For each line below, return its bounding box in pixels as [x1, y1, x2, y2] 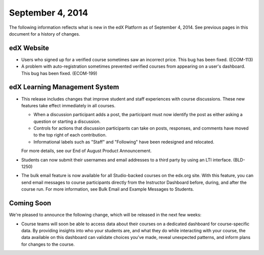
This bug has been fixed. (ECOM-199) [21, 70, 98, 76]
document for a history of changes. [9, 31, 80, 37]
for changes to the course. [21, 241, 75, 247]
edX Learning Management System [9, 83, 119, 91]
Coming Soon [9, 199, 51, 207]
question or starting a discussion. [33, 118, 101, 124]
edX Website [9, 44, 49, 52]
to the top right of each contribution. [33, 132, 107, 138]
